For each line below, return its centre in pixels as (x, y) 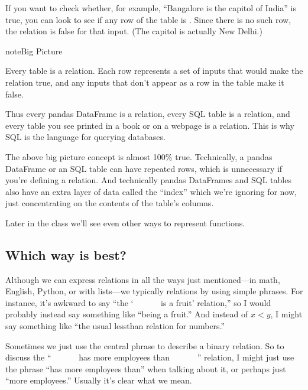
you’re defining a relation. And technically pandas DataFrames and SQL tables (148, 180)
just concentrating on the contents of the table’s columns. (110, 203)
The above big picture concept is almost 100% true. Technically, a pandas (139, 156)
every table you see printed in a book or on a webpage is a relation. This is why (150, 125)
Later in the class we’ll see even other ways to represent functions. (125, 222)
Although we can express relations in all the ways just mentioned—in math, (143, 279)
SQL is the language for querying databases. (85, 137)
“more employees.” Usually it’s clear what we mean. (99, 380)
